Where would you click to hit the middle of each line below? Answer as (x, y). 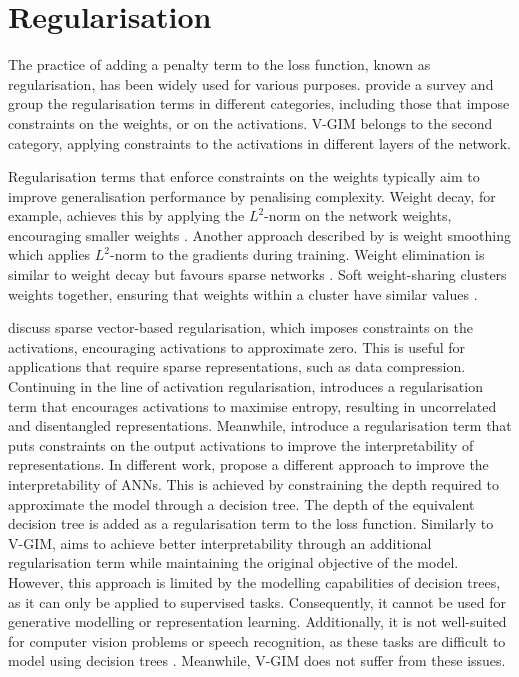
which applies (49, 254)
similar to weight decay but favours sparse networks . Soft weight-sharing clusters (257, 274)
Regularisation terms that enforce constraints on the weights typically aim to (244, 176)
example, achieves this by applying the (126, 215)
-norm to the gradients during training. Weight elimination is (297, 254)
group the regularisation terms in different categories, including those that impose (259, 103)
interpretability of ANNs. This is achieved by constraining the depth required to (253, 484)
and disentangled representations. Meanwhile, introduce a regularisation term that (260, 425)
